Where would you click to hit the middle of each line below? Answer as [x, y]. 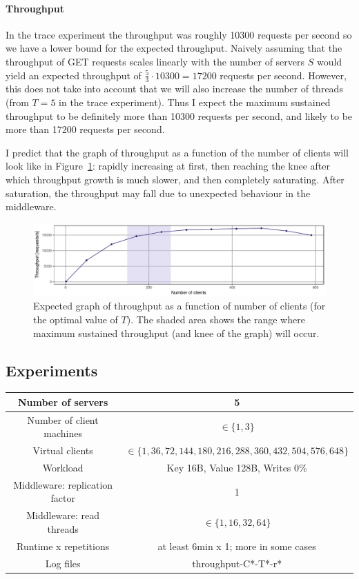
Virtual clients [63, 450]
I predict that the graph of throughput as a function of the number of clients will [177, 152]
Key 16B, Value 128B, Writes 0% [237, 467]
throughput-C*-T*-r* [237, 563]
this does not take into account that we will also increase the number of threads [174, 89]
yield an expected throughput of [74, 75]
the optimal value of [76, 319]
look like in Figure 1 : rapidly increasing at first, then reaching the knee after [168, 166]
